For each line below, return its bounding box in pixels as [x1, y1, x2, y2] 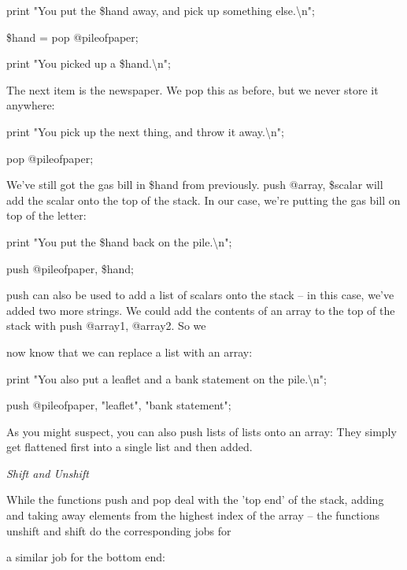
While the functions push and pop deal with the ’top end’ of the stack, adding [6, 491, 384, 508]
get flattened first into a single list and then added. [6, 439, 253, 455]
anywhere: [6, 97, 55, 113]
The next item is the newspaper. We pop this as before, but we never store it [6, 81, 379, 98]
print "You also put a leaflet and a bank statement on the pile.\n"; [6, 370, 327, 387]
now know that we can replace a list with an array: [6, 343, 253, 360]
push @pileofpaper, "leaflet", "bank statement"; [6, 397, 231, 413]
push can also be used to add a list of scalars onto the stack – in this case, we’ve [6, 287, 394, 303]
